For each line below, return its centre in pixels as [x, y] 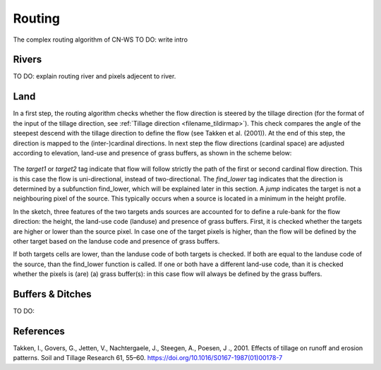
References [39, 331]
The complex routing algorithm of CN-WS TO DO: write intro [101, 40]
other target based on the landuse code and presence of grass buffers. [116, 241]
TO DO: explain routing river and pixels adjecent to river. [95, 76]
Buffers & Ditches [52, 294]
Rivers [28, 60]
